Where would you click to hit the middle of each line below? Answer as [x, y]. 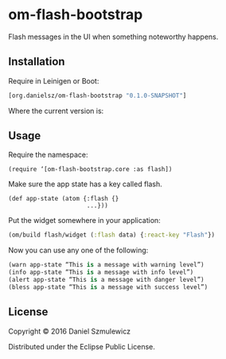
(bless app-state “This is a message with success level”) [108, 287]
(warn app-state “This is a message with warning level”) [106, 265]
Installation [37, 62]
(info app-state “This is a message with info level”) [101, 272]
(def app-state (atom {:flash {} [64, 199]
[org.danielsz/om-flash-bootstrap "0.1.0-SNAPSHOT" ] [97, 96]
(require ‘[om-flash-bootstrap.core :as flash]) [90, 170]
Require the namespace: [49, 155]
